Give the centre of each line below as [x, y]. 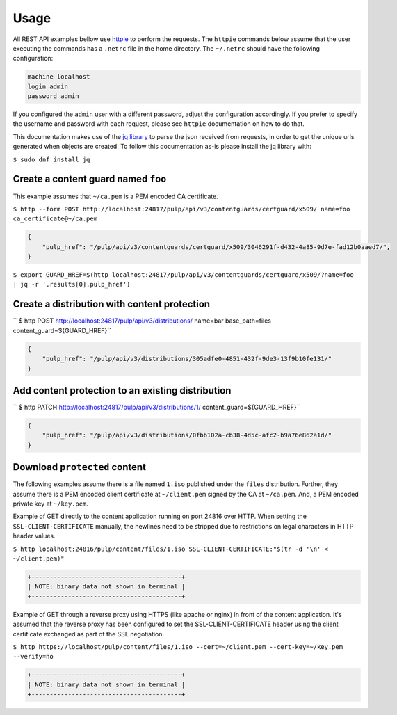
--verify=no [33, 657]
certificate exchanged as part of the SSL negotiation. [89, 634]
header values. [34, 536]
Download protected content [79, 467]
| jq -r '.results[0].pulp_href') [72, 284]
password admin [53, 96]
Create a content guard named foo [90, 179]
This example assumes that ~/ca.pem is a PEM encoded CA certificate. [115, 196]
